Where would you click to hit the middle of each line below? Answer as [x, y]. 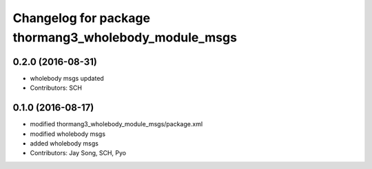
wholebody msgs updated [67, 78]
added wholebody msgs [64, 143]
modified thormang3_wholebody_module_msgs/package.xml [116, 124]
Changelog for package [82, 18]
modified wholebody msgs [68, 134]
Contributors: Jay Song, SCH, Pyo [78, 153]
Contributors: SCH [56, 88]
